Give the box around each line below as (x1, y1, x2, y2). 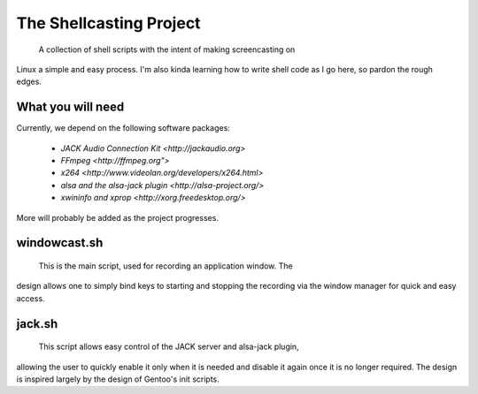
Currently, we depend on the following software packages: (16, 123, 230, 133)
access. (16, 292, 45, 304)
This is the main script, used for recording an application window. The (38, 261, 293, 271)
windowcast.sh (16, 235, 104, 251)
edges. (16, 76, 42, 87)
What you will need (16, 100, 125, 115)
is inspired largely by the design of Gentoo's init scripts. (16, 374, 220, 384)
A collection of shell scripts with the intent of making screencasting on (38, 44, 296, 55)
